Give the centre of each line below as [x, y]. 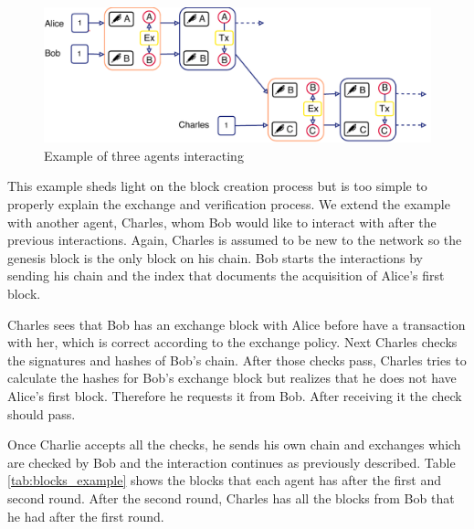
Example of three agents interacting [144, 155]
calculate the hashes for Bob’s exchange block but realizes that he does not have [232, 378]
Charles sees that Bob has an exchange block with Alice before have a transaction [237, 324]
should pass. [42, 413]
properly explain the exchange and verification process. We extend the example [229, 204]
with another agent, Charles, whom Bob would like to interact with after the [222, 222]
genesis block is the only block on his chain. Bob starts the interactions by [216, 257]
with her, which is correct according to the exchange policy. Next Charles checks [232, 342]
